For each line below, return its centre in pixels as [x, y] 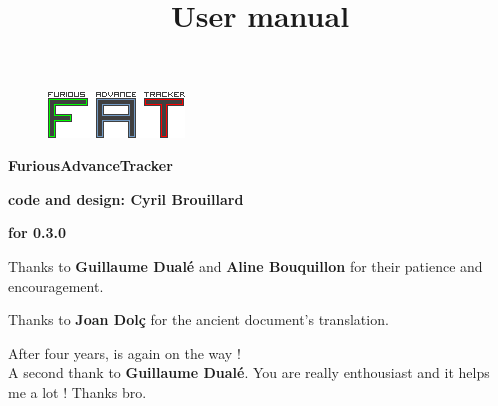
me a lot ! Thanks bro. [77, 391]
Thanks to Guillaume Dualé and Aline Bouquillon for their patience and [245, 265]
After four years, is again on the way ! [124, 352]
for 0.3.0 [37, 232]
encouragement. [56, 285]
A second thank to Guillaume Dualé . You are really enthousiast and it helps [249, 372]
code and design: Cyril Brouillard [126, 198]
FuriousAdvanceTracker [90, 165]
